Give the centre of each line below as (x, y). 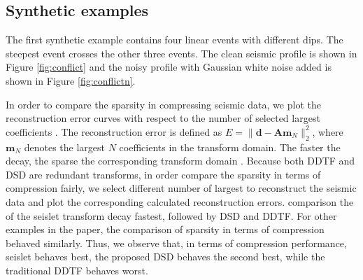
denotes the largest (65, 147)
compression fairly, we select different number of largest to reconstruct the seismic (181, 188)
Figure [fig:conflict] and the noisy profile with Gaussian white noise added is (169, 67)
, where (328, 131)
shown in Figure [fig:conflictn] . (71, 80)
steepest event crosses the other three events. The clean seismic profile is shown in (181, 53)
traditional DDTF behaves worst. (77, 270)
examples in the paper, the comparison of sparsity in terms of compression (165, 229)
